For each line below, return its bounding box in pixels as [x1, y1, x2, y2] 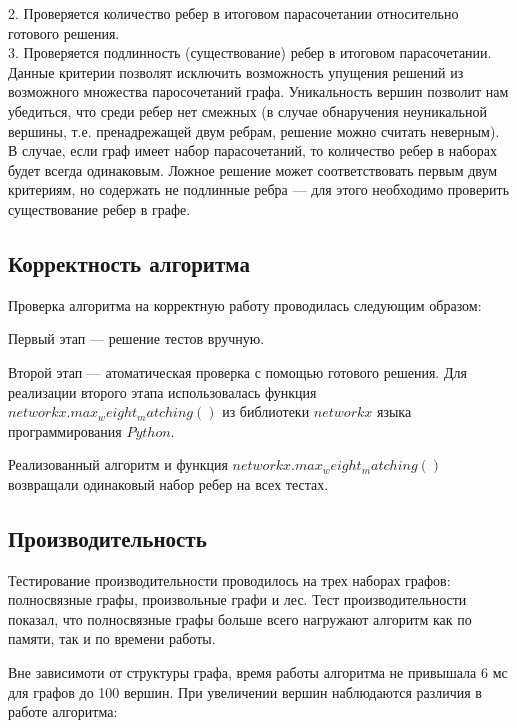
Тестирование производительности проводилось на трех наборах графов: [8, 569, 451, 590]
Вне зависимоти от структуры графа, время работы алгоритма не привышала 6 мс [8, 662, 508, 683]
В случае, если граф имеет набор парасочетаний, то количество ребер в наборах [8, 140, 497, 161]
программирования [8, 420, 122, 441]
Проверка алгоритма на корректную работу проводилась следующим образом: [8, 294, 482, 315]
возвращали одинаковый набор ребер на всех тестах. [8, 473, 329, 494]
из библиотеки [222, 401, 310, 422]
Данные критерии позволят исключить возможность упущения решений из [8, 61, 464, 82]
